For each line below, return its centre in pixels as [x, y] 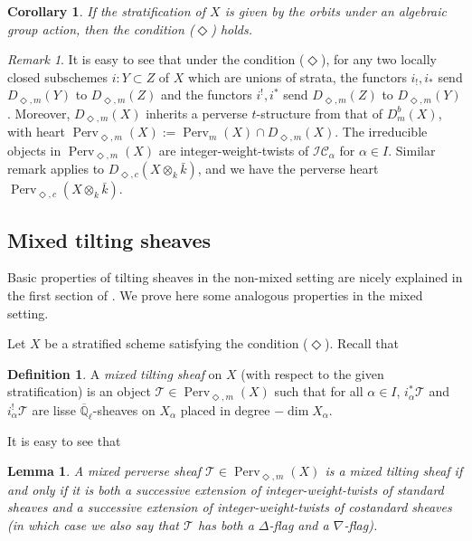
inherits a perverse [197, 113]
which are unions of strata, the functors [297, 76]
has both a [226, 524]
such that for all [319, 391]
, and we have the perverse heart [288, 169]
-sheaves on [124, 409]
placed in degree [225, 409]
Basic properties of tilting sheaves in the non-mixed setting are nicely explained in [235, 277]
